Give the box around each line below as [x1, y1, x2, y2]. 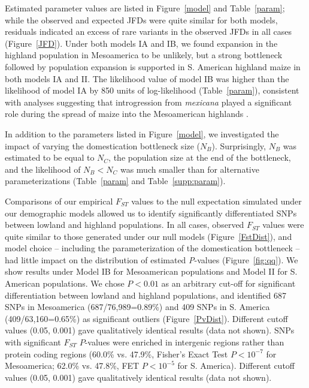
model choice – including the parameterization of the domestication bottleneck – [5, 242, 300, 254]
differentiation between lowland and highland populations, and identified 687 [5, 288, 286, 301]
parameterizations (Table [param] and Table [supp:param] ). [5, 175, 226, 187]
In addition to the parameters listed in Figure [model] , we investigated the [5, 127, 279, 140]
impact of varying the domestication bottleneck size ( [5, 139, 201, 152]
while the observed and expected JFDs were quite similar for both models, [5, 13, 278, 26]
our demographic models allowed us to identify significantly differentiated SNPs [5, 206, 297, 219]
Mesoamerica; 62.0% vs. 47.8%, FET [5, 359, 140, 372]
